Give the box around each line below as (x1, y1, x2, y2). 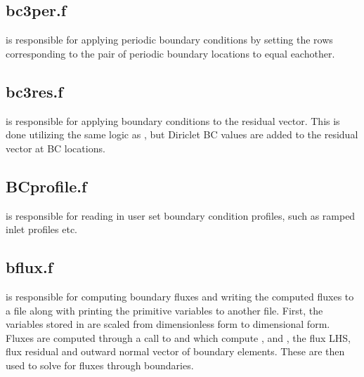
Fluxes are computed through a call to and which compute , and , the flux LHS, (6, 330, 351, 345)
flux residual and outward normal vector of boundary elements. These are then (6, 344, 345, 359)
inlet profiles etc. (6, 222, 78, 237)
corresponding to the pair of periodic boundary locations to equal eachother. (6, 46, 335, 60)
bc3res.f (6, 80, 63, 102)
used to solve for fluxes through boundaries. (6, 357, 194, 372)
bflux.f (6, 256, 53, 278)
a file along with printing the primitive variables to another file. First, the (6, 303, 323, 317)
